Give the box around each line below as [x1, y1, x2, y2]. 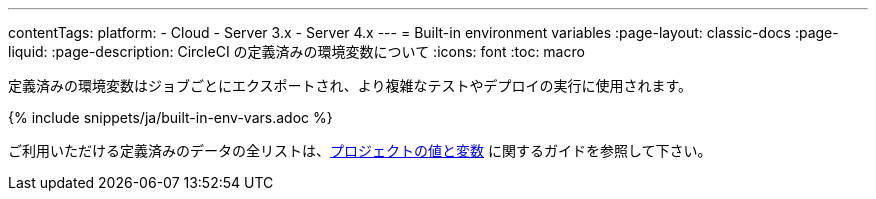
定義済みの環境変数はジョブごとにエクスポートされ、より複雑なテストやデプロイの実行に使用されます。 [8, 77, 693, 94]
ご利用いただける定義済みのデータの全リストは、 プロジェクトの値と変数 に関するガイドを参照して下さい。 [8, 142, 712, 159]
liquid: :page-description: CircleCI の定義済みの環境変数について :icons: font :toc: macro [8, 43, 585, 60]
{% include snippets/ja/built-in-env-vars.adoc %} [8, 109, 333, 126]
